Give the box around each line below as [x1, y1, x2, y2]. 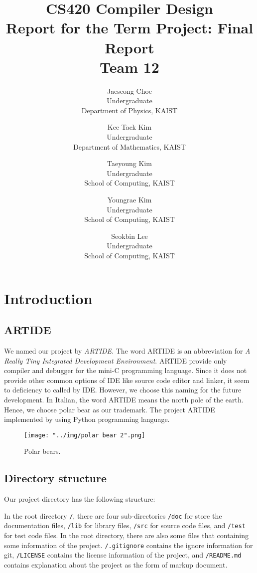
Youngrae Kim [107, 194, 152, 205]
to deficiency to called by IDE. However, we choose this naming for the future [4, 384, 242, 395]
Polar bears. [24, 446, 61, 456]
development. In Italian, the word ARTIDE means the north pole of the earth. [4, 394, 244, 404]
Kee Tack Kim [107, 122, 152, 132]
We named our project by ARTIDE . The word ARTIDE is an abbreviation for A [4, 345, 251, 356]
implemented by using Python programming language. [4, 414, 170, 424]
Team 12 [100, 56, 159, 77]
